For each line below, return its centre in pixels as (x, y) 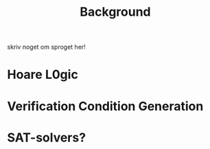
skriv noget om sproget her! (46, 47)
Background (115, 12)
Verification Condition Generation (105, 106)
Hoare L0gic (43, 74)
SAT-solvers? (47, 137)
